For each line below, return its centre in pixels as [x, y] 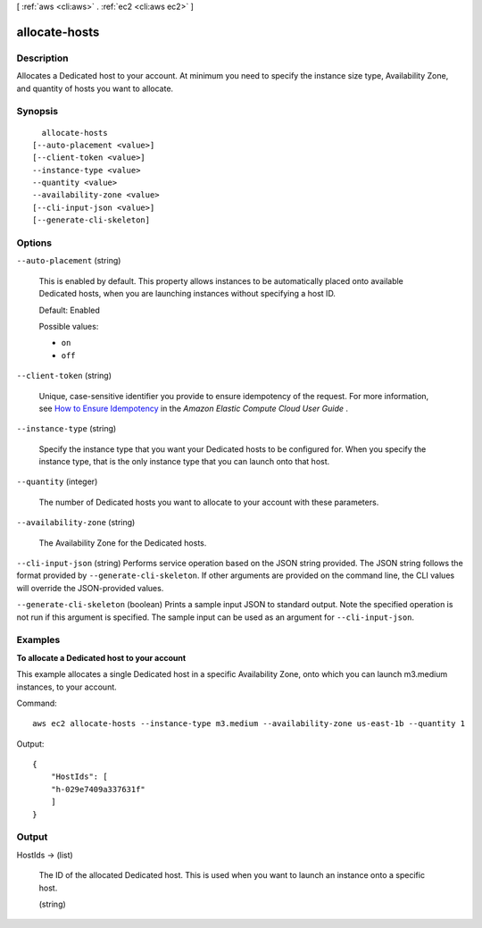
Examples [38, 640]
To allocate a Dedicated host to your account [101, 657]
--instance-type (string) [66, 429]
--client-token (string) [64, 376]
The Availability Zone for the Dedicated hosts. [123, 543]
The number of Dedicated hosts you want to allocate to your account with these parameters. [209, 502]
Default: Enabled [69, 310]
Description [42, 58]
